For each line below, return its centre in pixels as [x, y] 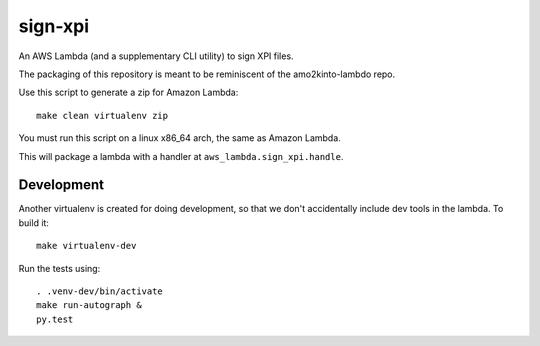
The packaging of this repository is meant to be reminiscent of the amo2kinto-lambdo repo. [207, 74]
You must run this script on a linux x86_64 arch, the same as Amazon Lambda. [180, 138]
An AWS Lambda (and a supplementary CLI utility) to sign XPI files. [156, 56]
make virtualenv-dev [86, 246]
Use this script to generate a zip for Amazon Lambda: [128, 92]
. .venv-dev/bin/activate [100, 291]
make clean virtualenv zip [102, 115]
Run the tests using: [59, 268]
